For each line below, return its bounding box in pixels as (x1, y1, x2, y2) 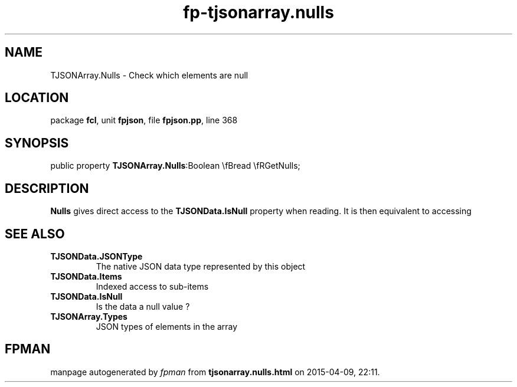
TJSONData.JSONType (50, 251, 143, 261)
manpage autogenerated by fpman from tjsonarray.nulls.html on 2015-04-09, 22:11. (50, 366, 380, 377)
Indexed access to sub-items (96, 281, 209, 291)
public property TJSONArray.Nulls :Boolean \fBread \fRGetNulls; (50, 160, 300, 171)
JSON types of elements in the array (96, 321, 238, 332)
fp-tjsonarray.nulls (183, 2, 334, 22)
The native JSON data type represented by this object (96, 261, 306, 271)
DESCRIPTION (5, 181, 89, 196)
